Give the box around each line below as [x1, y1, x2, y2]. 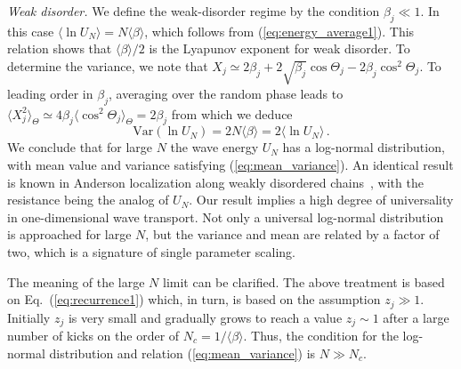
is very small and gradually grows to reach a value [68, 308, 343, 326]
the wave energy [170, 138, 259, 156]
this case [7, 21, 54, 40]
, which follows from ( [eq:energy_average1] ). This [144, 21, 415, 40]
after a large [383, 308, 449, 326]
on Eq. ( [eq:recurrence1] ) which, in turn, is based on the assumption [7, 290, 381, 309]
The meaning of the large [7, 272, 145, 291]
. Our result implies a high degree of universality [189, 190, 454, 209]
